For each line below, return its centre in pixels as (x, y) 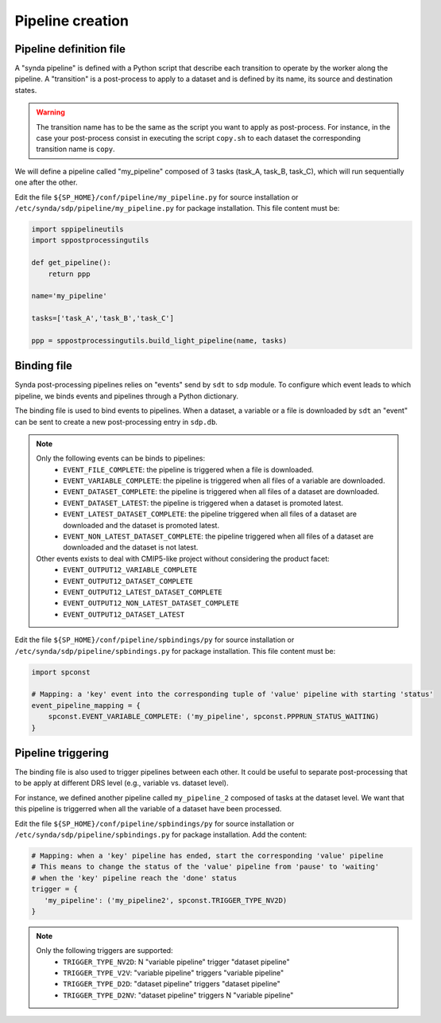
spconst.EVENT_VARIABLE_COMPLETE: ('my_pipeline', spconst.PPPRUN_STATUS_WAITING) (214, 717)
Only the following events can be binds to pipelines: (121, 458)
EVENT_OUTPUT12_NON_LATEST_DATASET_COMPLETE (151, 603)
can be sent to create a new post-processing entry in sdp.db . (116, 422)
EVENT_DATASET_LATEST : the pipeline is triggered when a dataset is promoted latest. (203, 503)
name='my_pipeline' (69, 296)
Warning (50, 112)
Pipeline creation (72, 21)
